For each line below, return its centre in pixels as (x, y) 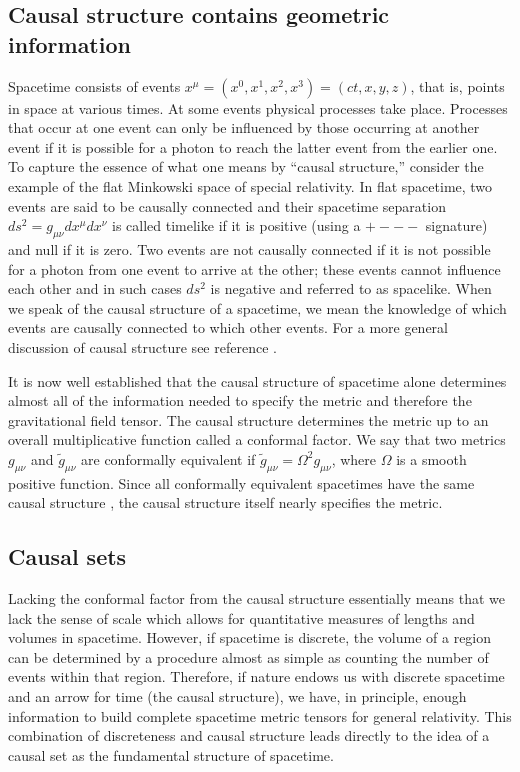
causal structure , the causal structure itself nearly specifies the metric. (225, 502)
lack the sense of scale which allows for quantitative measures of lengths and (241, 617)
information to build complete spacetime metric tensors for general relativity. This (260, 715)
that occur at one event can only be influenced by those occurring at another (244, 127)
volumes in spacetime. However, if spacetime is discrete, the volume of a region (250, 637)
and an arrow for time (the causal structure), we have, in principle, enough (237, 696)
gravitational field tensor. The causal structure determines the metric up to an (248, 419)
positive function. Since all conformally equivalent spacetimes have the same (241, 482)
